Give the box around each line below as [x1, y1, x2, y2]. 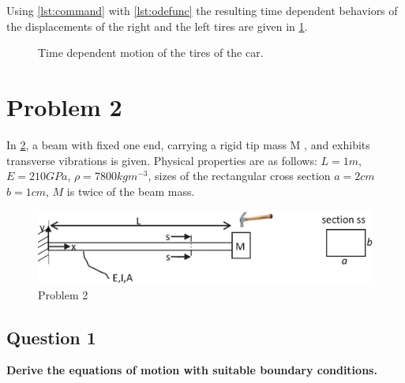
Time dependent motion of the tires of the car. [38, 44, 264, 61]
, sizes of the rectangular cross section [148, 167, 331, 184]
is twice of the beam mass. [66, 182, 195, 199]
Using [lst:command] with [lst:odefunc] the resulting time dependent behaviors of [6, 2, 398, 18]
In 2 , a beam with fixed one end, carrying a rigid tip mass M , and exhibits [6, 136, 370, 152]
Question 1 [6, 325, 96, 349]
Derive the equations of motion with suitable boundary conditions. [6, 362, 377, 378]
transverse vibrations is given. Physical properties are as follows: [6, 152, 317, 168]
